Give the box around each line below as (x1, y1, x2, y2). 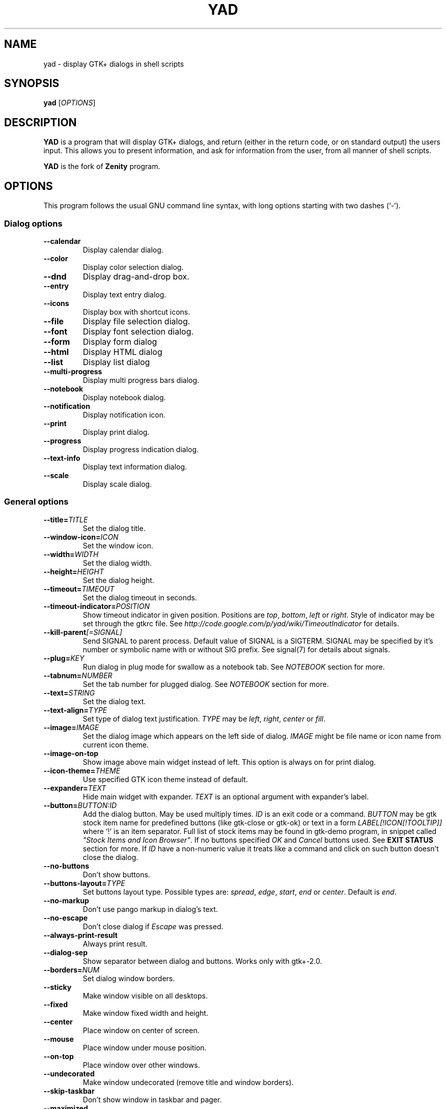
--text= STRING (43, 688, 95, 697)
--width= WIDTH (43, 549, 99, 559)
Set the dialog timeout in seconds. (82, 593, 197, 602)
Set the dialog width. (82, 558, 152, 567)
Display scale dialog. (82, 479, 152, 488)
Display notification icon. (82, 410, 165, 419)
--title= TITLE (43, 515, 88, 524)
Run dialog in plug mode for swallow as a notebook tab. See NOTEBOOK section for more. (82, 662, 385, 671)
